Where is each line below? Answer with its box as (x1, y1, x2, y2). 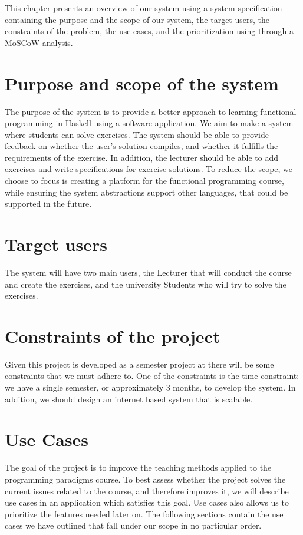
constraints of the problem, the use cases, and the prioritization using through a (5, 25, 294, 37)
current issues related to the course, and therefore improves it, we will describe (5, 484, 289, 497)
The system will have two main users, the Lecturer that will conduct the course (5, 266, 292, 278)
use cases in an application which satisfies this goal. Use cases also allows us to (5, 496, 289, 508)
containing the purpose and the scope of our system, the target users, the (5, 13, 269, 25)
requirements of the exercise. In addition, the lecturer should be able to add (5, 151, 278, 163)
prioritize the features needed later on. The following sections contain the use (5, 507, 284, 520)
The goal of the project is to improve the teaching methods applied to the (5, 461, 272, 474)
